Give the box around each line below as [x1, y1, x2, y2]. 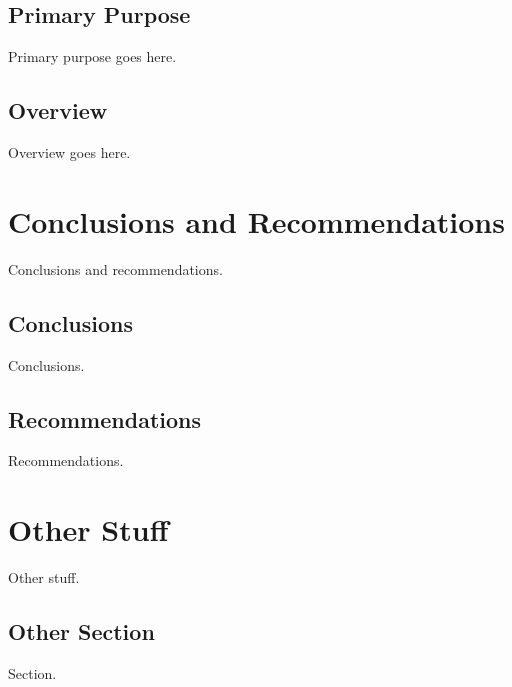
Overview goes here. [8, 142, 131, 162]
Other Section [8, 616, 155, 647]
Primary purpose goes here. [8, 46, 177, 67]
